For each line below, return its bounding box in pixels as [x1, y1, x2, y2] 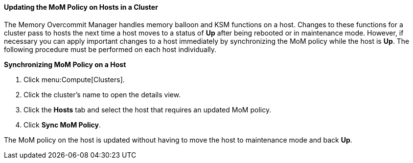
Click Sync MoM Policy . [23, 120, 101, 129]
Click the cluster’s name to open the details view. [23, 90, 181, 99]
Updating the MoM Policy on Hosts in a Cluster [4, 3, 158, 11]
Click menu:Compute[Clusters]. [23, 75, 125, 84]
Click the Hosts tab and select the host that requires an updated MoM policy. [23, 105, 272, 114]
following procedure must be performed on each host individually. [4, 45, 217, 54]
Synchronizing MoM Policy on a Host [4, 60, 126, 69]
